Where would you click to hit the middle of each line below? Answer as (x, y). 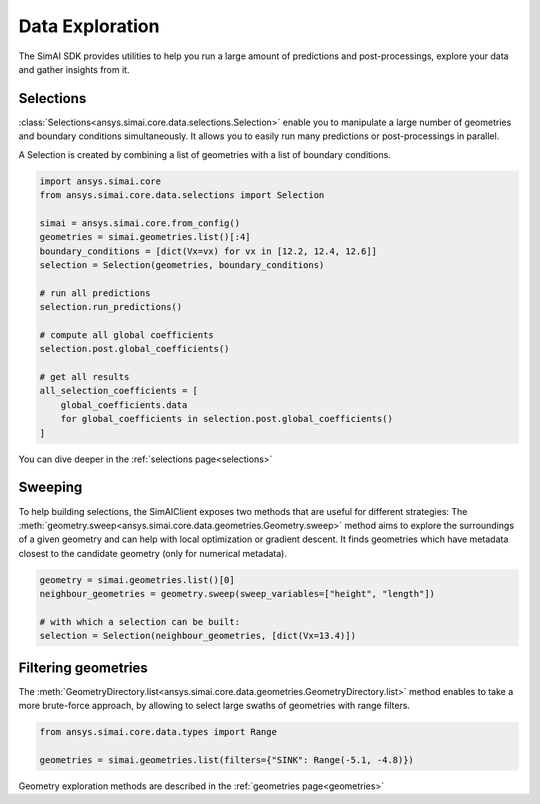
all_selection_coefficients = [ (119, 391)
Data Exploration (89, 26)
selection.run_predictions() (111, 307)
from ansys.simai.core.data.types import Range (158, 732)
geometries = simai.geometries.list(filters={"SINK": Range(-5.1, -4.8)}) (227, 759)
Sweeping (50, 487)
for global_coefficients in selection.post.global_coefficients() (227, 419)
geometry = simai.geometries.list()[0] (137, 579)
